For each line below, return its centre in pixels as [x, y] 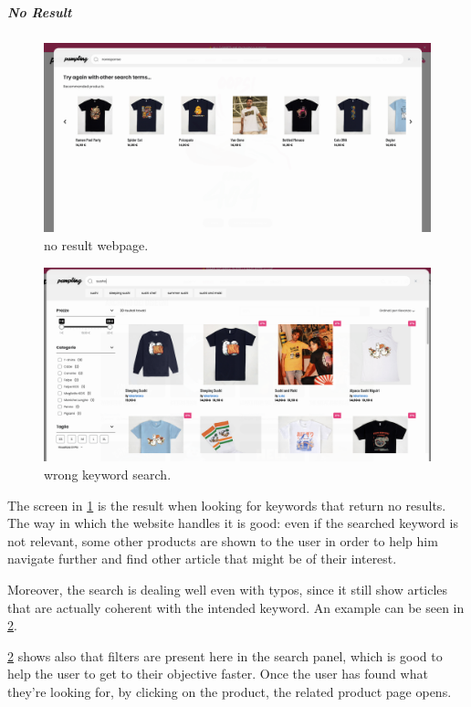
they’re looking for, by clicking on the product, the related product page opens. [230, 691]
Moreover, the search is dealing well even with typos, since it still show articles [228, 589]
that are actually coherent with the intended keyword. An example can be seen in [236, 607]
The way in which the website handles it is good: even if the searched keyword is [233, 523]
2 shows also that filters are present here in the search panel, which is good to [225, 655]
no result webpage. [96, 245]
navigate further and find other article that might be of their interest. [202, 559]
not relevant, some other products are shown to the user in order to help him [223, 540]
